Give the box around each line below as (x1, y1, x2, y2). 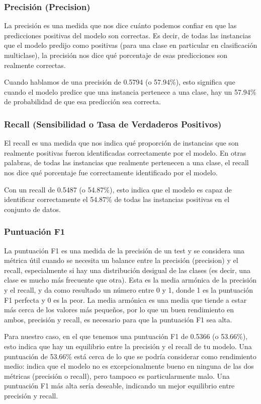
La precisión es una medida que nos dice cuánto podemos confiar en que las (4, 20, 237, 31)
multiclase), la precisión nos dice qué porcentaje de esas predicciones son (4, 50, 227, 60)
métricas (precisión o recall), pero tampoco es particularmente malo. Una (4, 370, 230, 381)
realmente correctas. (4, 59, 66, 70)
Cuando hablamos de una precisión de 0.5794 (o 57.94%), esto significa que (4, 77, 235, 87)
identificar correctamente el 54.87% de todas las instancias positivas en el (4, 194, 230, 205)
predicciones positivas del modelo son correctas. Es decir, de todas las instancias (4, 30, 251, 40)
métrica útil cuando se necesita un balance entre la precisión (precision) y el (4, 255, 238, 265)
